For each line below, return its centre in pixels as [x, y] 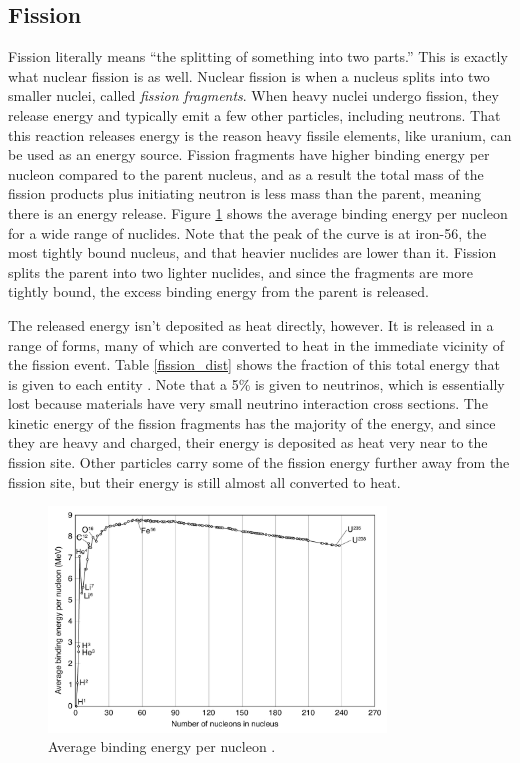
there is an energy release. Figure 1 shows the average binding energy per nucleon [258, 212]
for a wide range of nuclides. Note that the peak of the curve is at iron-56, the [247, 232]
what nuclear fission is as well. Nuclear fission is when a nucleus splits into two [249, 75]
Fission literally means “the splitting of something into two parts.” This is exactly [258, 56]
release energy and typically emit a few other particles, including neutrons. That [254, 114]
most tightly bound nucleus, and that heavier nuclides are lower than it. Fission [252, 252]
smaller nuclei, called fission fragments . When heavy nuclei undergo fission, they [253, 95]
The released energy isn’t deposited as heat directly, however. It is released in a [251, 324]
